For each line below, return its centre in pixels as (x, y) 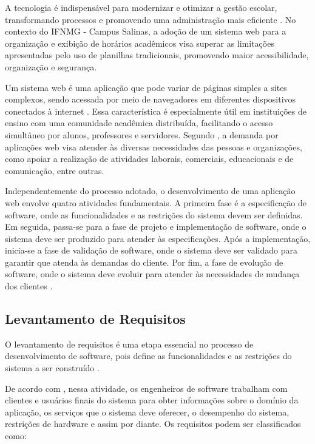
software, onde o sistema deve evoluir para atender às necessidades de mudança (152, 274)
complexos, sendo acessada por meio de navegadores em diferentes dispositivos (151, 99)
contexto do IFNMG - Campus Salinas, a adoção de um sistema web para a (146, 31)
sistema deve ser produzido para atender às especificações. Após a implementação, (158, 238)
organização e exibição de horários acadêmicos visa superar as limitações (140, 43)
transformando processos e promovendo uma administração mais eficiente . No (151, 19)
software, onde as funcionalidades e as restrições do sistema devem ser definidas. (154, 214)
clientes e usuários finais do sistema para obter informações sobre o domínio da (152, 400)
